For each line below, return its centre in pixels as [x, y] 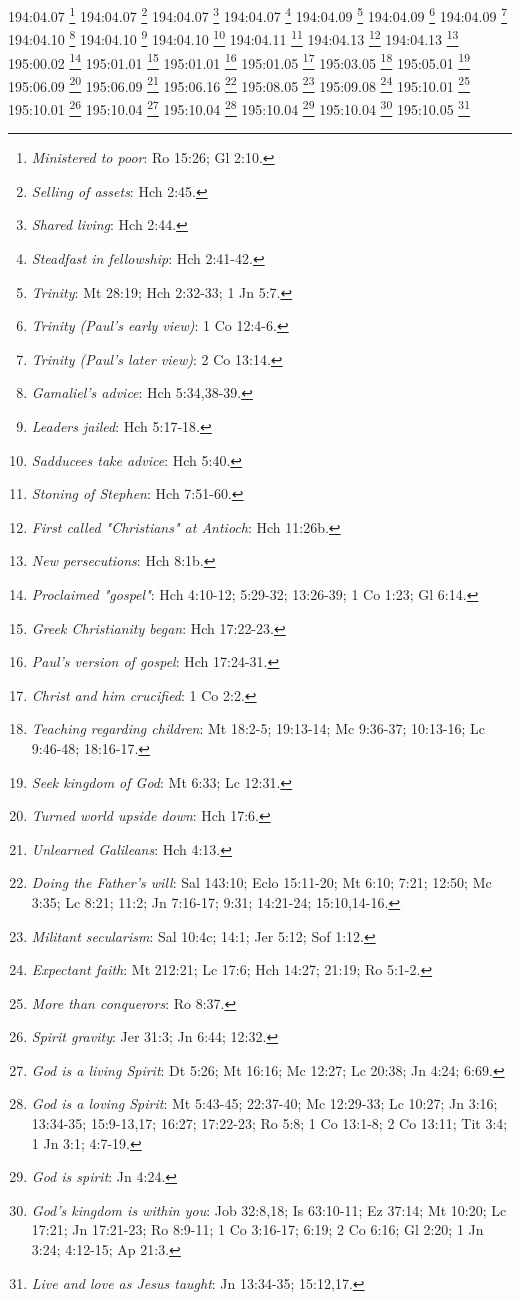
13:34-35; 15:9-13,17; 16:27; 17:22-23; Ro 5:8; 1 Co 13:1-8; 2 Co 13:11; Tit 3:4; [269, 1123]
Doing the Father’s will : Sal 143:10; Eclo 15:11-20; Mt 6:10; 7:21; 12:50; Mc [261, 882]
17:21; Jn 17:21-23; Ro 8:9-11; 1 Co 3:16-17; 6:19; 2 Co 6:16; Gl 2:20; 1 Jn [257, 1229]
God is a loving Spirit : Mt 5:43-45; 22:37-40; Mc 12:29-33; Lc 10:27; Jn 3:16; [264, 1103]
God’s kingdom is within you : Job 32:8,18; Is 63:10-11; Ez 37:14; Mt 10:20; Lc [269, 1209]
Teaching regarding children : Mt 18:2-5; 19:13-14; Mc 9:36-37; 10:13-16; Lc [258, 728]
